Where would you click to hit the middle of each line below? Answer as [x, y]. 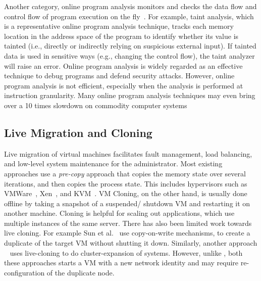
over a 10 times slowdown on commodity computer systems [96, 105]
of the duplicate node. [81, 272]
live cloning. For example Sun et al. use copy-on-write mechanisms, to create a [127, 233]
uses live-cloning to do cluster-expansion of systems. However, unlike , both [126, 252]
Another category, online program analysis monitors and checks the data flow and [130, 6]
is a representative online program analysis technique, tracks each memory [119, 26]
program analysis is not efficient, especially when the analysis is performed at [124, 85]
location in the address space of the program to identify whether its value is [121, 36]
